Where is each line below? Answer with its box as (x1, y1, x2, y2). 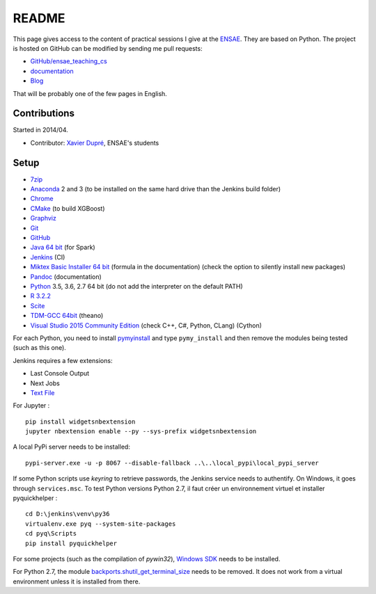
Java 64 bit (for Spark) (30, 243, 95, 252)
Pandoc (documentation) (30, 272, 102, 281)
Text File (30, 388, 55, 396)
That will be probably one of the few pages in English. (13, 89, 167, 97)
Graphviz (30, 214, 57, 223)
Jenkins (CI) (30, 252, 65, 261)
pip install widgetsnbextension (25, 417, 136, 426)
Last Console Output (30, 369, 90, 378)
